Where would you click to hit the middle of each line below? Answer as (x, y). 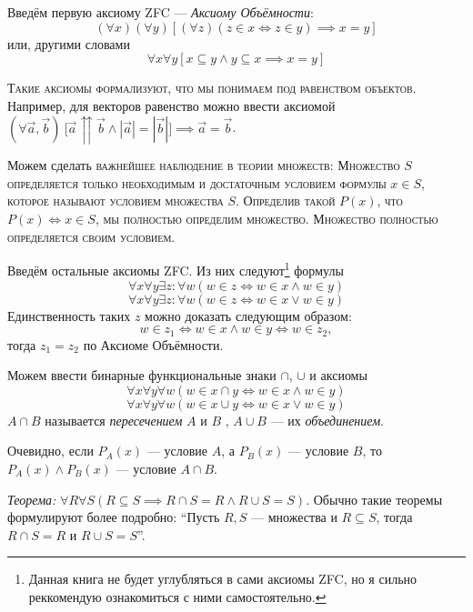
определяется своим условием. (91, 236)
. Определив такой (286, 201)
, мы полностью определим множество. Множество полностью (267, 219)
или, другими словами (69, 43)
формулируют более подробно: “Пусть (114, 517)
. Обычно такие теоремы (374, 499)
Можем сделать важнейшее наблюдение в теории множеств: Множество (204, 165)
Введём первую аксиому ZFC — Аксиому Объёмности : (161, 12)
